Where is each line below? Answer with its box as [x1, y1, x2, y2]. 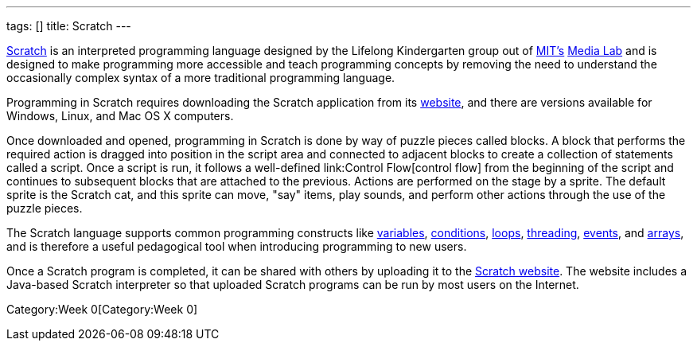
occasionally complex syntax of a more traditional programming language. [6, 71, 395, 84]
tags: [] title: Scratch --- [6, 19, 131, 33]
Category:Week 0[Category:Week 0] [6, 302, 198, 316]
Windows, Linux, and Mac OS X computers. [6, 109, 234, 123]
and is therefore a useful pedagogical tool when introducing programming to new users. [6, 240, 467, 253]
